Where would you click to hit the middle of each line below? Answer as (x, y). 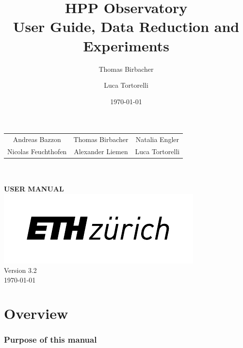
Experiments (126, 45)
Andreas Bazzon (37, 139)
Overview (36, 313)
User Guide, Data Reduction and (126, 26)
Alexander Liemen (101, 151)
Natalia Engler (157, 139)
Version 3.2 (20, 270)
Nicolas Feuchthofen (37, 151)
